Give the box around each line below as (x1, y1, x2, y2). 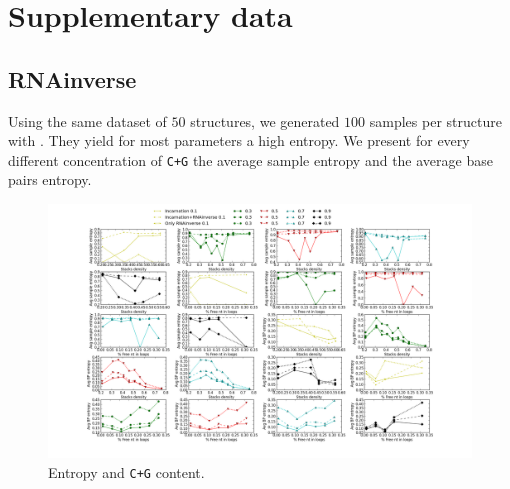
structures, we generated (190, 110, 340, 131)
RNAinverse (8, 63, 137, 94)
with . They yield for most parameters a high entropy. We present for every (8, 130, 470, 151)
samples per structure (369, 110, 502, 131)
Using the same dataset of (8, 110, 167, 131)
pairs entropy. (8, 169, 92, 190)
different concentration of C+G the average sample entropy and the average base (8, 149, 493, 170)
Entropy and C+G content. (48, 461, 205, 482)
